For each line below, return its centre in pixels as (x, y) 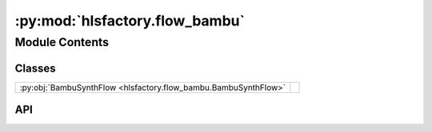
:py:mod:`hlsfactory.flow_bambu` (130, 21)
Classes (35, 68)
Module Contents (62, 42)
